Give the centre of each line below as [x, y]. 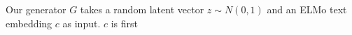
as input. [82, 23]
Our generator [36, 9]
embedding [29, 23]
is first [124, 23]
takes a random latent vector [142, 9]
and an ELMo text [307, 9]
